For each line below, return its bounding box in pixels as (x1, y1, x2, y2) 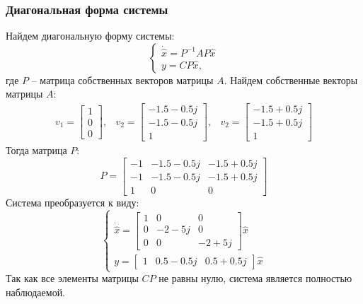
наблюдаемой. (6, 284, 66, 299)
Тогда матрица (6, 143, 67, 158)
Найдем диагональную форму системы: (6, 28, 175, 43)
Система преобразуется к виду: (6, 194, 139, 209)
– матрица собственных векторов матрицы (31, 72, 214, 87)
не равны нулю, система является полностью (159, 271, 352, 286)
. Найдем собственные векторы (224, 72, 358, 87)
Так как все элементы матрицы (6, 271, 139, 286)
